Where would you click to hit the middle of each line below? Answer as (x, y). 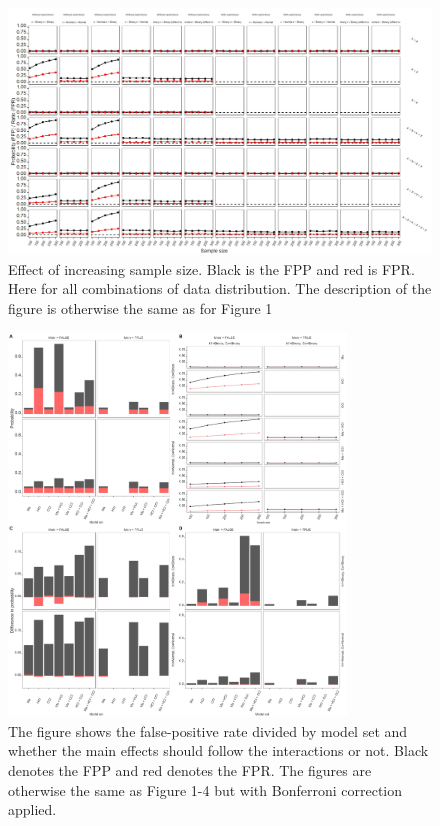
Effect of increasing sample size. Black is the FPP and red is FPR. (211, 268)
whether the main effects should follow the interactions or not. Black (218, 750)
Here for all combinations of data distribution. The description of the (220, 288)
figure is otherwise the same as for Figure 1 (140, 307)
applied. (32, 809)
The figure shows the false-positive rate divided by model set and (208, 730)
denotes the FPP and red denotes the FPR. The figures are (190, 769)
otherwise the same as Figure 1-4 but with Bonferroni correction (205, 789)
